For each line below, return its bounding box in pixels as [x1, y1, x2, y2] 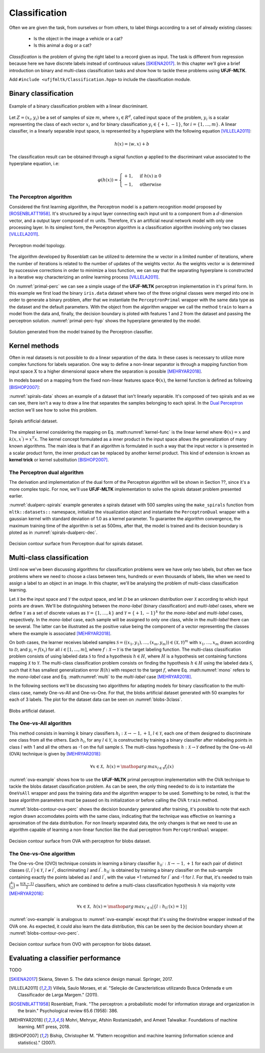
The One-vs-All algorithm [9, 720, 72, 727]
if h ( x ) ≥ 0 [139, 173, 161, 179]
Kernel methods [9, 341, 59, 350]
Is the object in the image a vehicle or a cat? [33, 35, 123, 41]
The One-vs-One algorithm [9, 850, 76, 857]
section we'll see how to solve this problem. [9, 407, 98, 413]
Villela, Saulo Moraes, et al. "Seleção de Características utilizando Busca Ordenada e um [53, 985, 233, 991]
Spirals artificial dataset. [9, 418, 58, 424]
